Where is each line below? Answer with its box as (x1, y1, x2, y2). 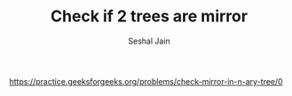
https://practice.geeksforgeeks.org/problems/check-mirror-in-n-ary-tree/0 (9, 76, 283, 86)
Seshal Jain (128, 36, 170, 46)
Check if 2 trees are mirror (50, 6, 249, 27)
